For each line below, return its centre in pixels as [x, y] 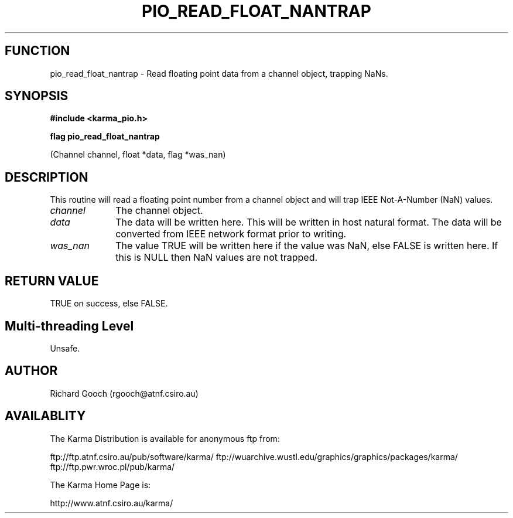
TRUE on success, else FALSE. [109, 304]
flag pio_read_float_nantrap [105, 137]
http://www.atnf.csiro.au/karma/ [112, 503]
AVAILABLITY [45, 416]
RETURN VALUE [52, 281]
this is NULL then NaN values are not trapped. [217, 258]
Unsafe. [65, 348]
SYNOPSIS [37, 96]
